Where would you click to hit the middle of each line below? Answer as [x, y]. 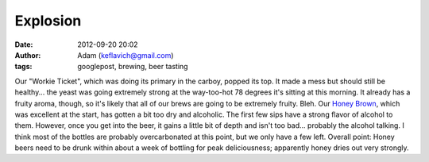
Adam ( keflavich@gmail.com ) [126, 55]
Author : [28, 55]
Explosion [48, 21]
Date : [24, 44]
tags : [23, 67]
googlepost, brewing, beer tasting [133, 67]
